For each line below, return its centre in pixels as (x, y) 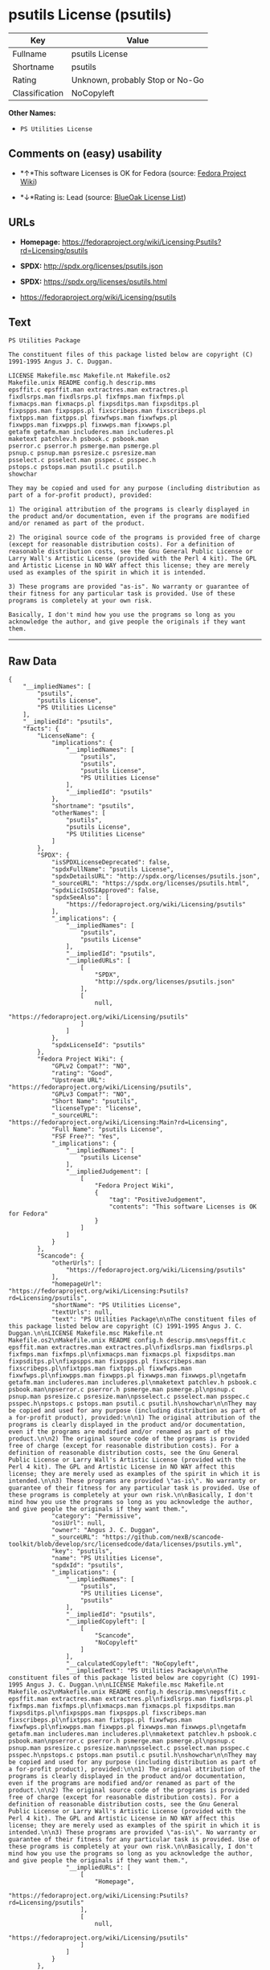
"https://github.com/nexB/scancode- (163, 1537)
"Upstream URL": (78, 1081)
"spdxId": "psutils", (88, 1565)
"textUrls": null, (82, 1312)
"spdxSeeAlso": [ (80, 897)
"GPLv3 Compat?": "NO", (91, 1094)
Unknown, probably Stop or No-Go (138, 80)
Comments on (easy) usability (85, 154)
